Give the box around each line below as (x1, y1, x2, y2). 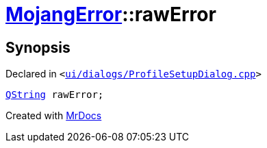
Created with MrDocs (5, 110, 102, 122)
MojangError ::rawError (5, 3, 216, 26)
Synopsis (5, 38, 71, 56)
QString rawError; (5, 89, 104, 101)
